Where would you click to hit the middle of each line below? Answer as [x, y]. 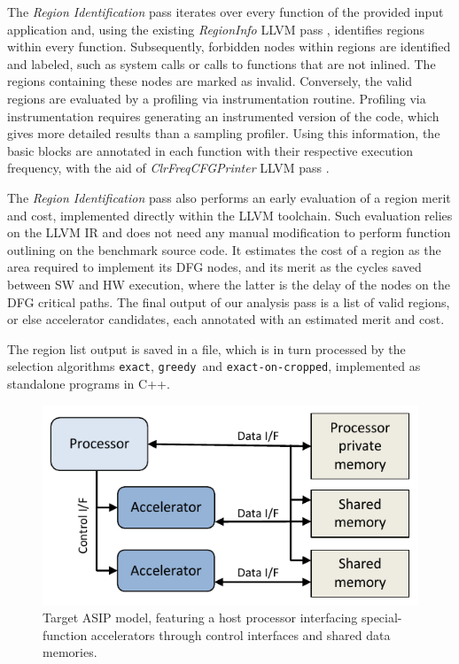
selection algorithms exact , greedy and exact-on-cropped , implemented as [214, 366]
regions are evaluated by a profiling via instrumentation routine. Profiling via [217, 98]
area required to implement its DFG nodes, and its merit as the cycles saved [214, 267]
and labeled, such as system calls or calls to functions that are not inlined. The [222, 63]
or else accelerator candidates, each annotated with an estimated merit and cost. [226, 319]
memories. [70, 652]
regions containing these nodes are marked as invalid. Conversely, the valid [210, 81]
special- [381, 618]
